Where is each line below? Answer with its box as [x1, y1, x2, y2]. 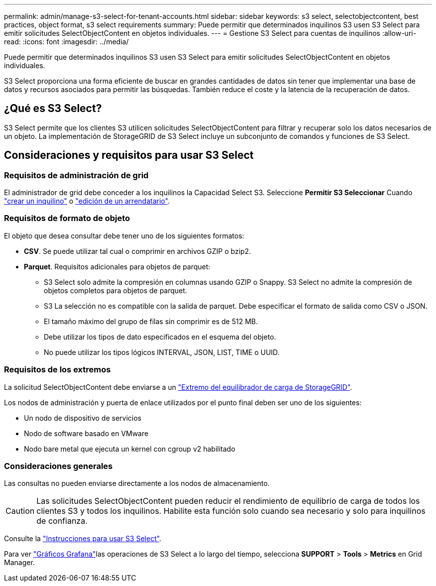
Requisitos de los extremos [4, 364, 111, 375]
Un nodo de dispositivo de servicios [24, 413, 142, 422]
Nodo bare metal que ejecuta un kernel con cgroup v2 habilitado [24, 444, 235, 453]
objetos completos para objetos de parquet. [44, 286, 187, 295]
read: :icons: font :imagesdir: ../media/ [4, 37, 129, 46]
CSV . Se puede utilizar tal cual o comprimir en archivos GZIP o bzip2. [24, 246, 251, 255]
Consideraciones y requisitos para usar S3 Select [4, 149, 254, 162]
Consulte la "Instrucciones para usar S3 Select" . [4, 534, 162, 543]
